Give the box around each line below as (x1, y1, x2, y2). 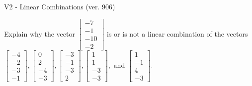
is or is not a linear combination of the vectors (107, 28, 248, 39)
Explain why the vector (4, 28, 75, 39)
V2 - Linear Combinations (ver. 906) (4, 1, 115, 11)
